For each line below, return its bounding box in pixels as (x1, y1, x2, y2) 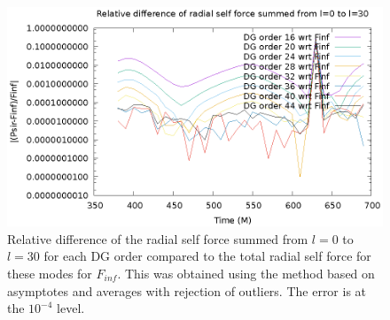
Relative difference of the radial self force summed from (7, 229, 308, 248)
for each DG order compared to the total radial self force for (43, 247, 371, 265)
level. (57, 299, 85, 317)
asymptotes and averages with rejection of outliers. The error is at (7, 281, 367, 300)
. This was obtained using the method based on (117, 263, 375, 282)
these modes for (7, 263, 92, 282)
